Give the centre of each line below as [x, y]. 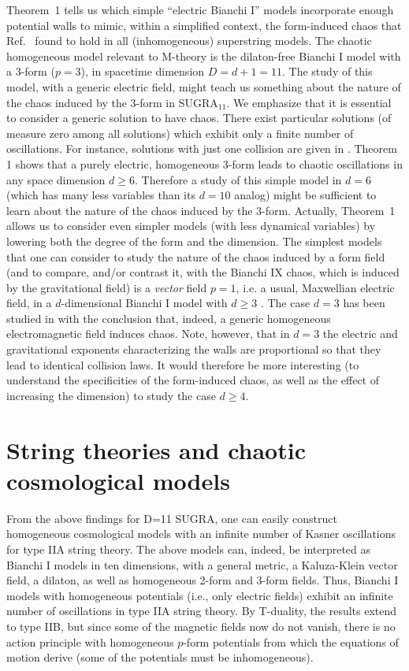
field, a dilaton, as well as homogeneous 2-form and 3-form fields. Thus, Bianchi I [203, 580]
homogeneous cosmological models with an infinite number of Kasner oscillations [201, 534]
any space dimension [56, 179]
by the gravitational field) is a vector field [107, 287]
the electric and [360, 334]
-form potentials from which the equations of [291, 641]
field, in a [29, 303]
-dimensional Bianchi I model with [144, 303]
